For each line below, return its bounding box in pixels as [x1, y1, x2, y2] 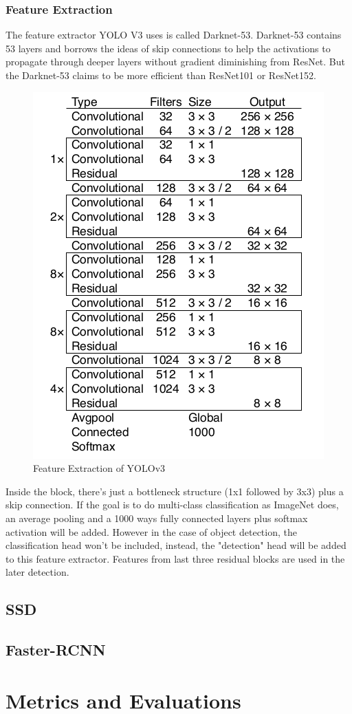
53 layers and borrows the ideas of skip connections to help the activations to [5, 41, 331, 55]
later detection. [5, 565, 69, 579]
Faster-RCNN [5, 639, 106, 660]
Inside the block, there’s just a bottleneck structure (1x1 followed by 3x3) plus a [5, 484, 344, 498]
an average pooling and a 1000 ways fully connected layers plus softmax [5, 510, 308, 525]
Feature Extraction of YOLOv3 [33, 461, 166, 475]
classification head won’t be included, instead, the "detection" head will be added [5, 538, 346, 552]
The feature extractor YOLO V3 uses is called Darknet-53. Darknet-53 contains [5, 28, 342, 42]
